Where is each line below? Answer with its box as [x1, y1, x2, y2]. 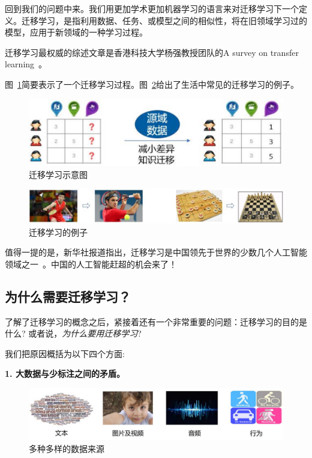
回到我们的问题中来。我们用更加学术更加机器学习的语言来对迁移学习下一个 [5, 2, 299, 14]
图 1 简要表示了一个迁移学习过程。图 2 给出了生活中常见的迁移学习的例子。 [5, 78, 299, 90]
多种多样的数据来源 [29, 442, 104, 454]
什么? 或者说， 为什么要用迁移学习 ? [5, 327, 142, 340]
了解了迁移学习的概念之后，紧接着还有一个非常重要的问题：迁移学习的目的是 [5, 315, 307, 328]
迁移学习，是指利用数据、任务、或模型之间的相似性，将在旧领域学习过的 [21, 14, 307, 26]
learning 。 [5, 58, 47, 70]
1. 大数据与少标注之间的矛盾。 [5, 367, 125, 380]
